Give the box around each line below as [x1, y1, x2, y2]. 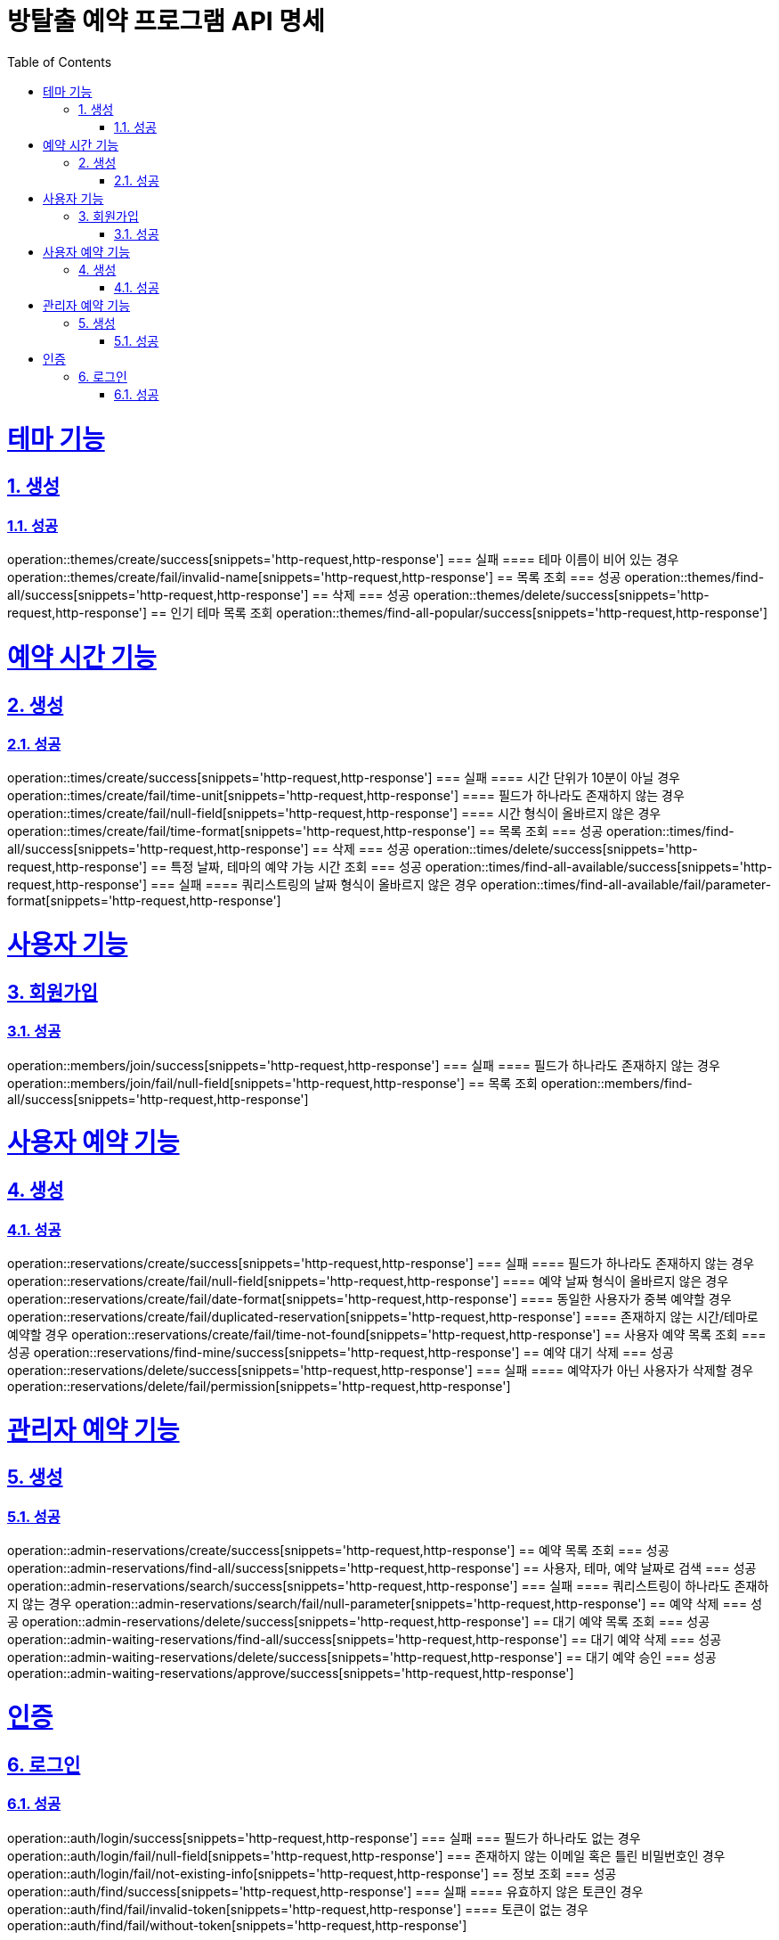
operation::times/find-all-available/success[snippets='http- [425, 859, 773, 875]
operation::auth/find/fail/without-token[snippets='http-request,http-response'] [7, 1917, 467, 1933]
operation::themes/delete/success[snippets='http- [413, 587, 710, 603]
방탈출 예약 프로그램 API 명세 [7, 6, 325, 37]
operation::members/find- [540, 1075, 693, 1091]
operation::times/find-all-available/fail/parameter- [480, 877, 772, 893]
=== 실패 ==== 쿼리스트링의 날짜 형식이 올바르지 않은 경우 [150, 877, 477, 893]
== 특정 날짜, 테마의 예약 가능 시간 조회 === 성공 [150, 859, 422, 875]
